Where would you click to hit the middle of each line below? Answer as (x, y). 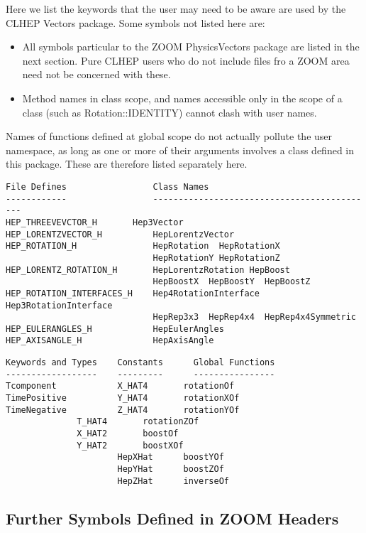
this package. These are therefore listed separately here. (127, 164)
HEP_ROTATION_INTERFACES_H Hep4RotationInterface (133, 293)
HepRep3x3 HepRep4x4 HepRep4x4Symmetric (254, 317)
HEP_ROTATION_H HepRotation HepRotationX (143, 246)
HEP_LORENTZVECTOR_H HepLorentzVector (120, 234)
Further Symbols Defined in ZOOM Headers (172, 518)
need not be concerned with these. (96, 74)
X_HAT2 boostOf (128, 434)
